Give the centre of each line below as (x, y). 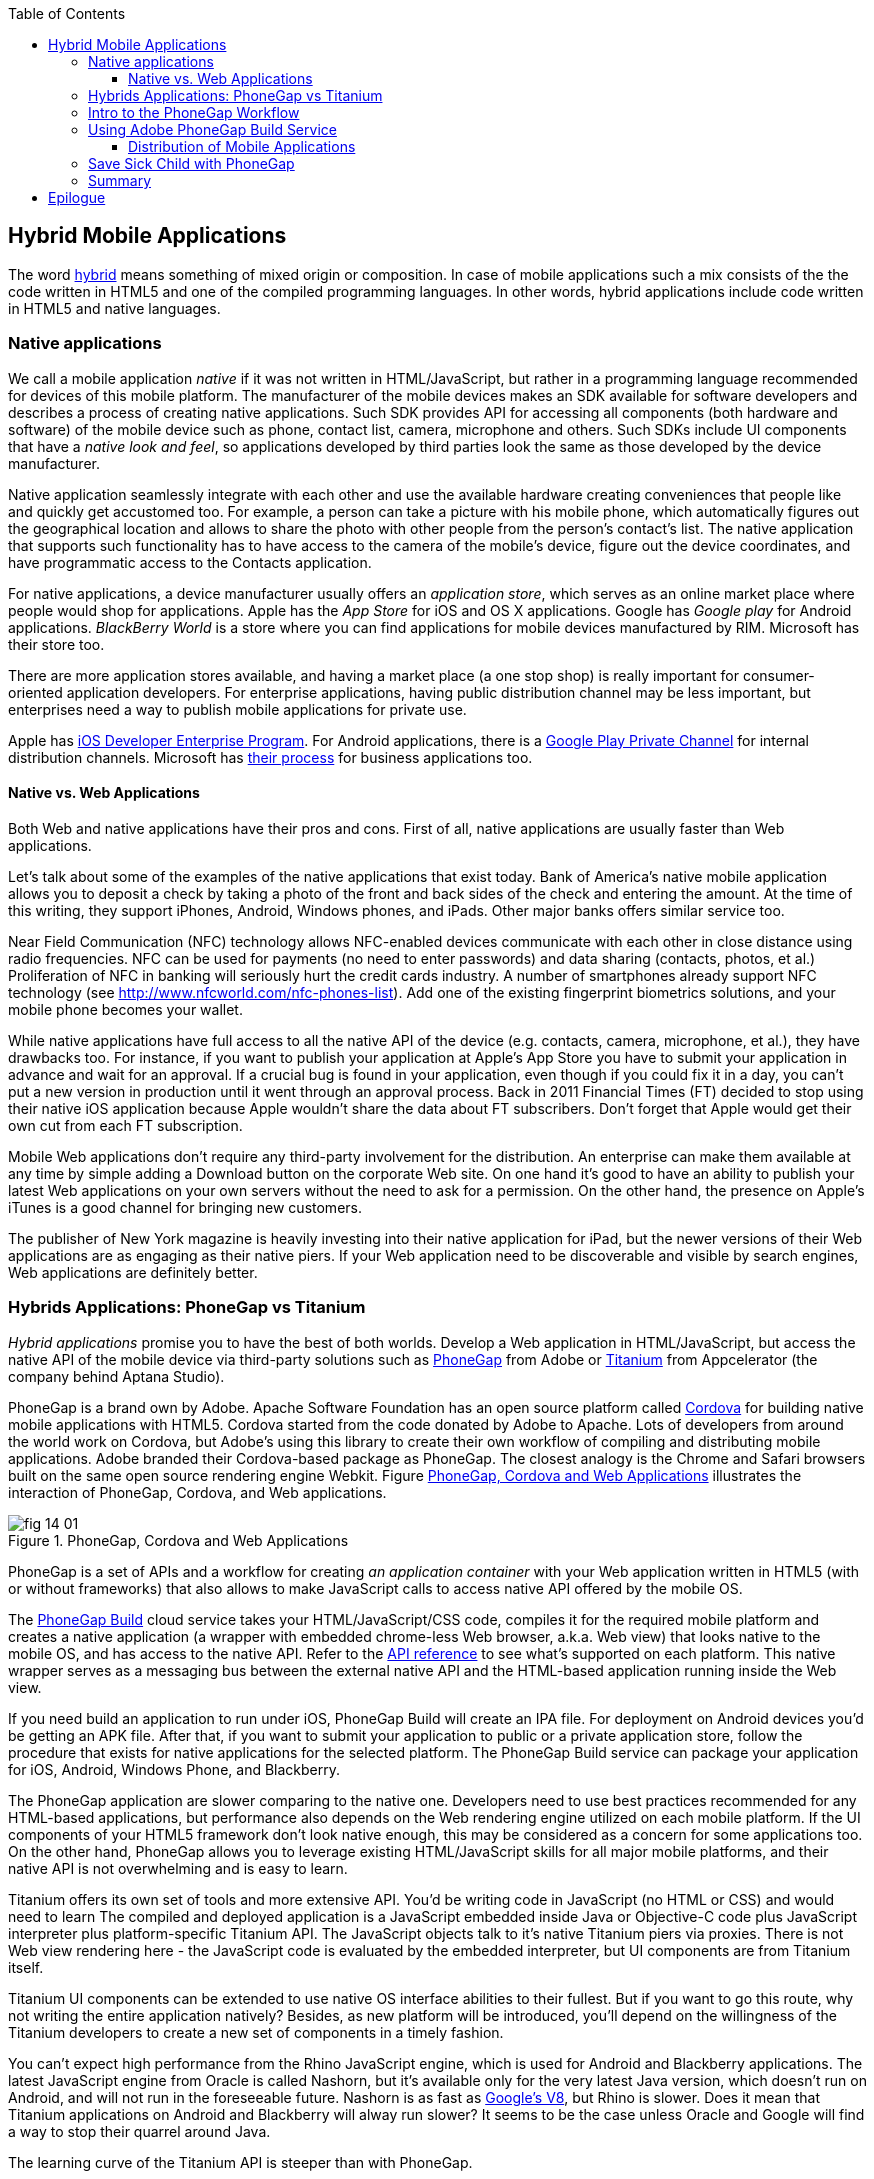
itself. (26, 1967)
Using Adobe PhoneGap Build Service (212, 129)
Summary (120, 180)
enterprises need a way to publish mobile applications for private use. (237, 709)
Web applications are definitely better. (133, 1272)
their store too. (56, 644)
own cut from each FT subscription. (125, 1125)
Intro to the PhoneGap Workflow (194, 112)
